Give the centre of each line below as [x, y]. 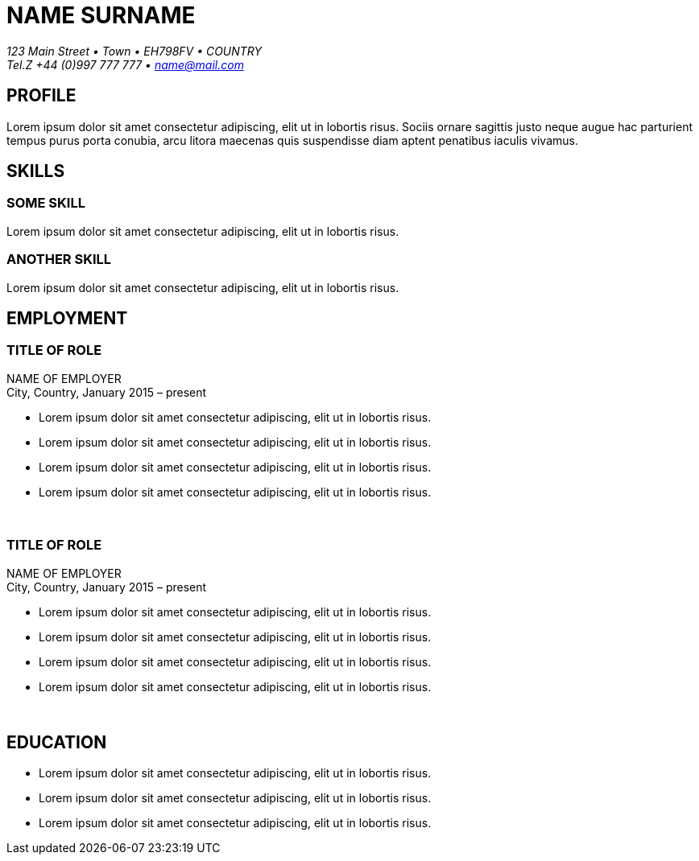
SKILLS [36, 171]
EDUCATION [57, 742]
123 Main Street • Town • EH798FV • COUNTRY [134, 51]
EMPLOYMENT [67, 318]
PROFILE [41, 96]
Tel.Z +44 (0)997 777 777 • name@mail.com [125, 64]
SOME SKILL [46, 203]
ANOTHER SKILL [59, 260]
